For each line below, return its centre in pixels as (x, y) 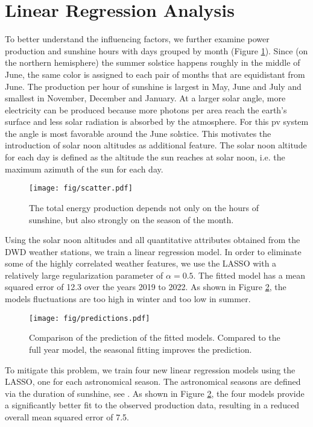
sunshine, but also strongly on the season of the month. (131, 219)
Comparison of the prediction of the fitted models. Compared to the (155, 337)
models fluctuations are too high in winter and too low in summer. (128, 299)
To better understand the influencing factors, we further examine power (137, 39)
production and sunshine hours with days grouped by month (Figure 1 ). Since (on (156, 50)
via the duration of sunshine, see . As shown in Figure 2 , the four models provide (155, 393)
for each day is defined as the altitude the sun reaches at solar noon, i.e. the (145, 157)
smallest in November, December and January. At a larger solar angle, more (145, 98)
